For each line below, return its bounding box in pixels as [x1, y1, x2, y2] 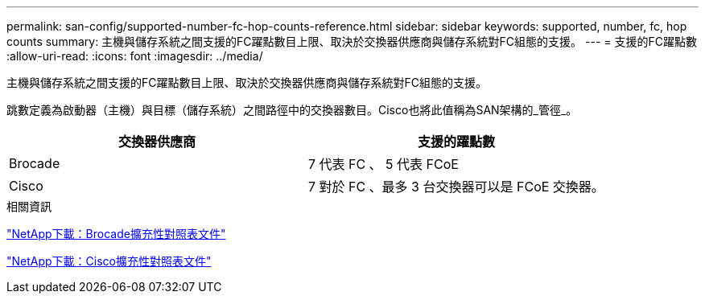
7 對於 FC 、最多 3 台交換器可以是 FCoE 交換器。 [307, 179, 604, 195]
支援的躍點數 [417, 134, 495, 150]
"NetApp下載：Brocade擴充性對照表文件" [6, 227, 226, 240]
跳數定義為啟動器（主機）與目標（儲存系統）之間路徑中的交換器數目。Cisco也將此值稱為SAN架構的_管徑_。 [6, 103, 578, 117]
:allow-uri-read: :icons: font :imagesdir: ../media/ [6, 49, 263, 63]
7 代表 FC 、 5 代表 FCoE [307, 156, 459, 172]
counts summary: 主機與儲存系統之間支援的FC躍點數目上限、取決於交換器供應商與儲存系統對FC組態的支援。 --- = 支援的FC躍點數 [6, 35, 697, 48]
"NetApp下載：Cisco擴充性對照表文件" [6, 254, 212, 268]
